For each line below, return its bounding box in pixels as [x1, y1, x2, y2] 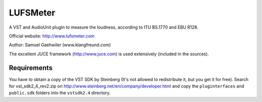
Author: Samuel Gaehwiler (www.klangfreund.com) [9, 42, 111, 48]
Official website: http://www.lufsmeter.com [9, 33, 95, 39]
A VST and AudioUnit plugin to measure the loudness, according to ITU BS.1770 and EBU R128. [9, 24, 198, 30]
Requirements [9, 64, 53, 72]
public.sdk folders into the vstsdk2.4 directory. [9, 90, 111, 96]
